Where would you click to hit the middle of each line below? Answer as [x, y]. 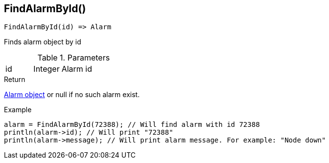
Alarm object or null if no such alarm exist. [72, 95]
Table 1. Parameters [74, 58]
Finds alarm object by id [43, 42]
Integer [47, 69]
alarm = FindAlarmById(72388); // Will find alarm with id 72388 [132, 125]
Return [15, 80]
